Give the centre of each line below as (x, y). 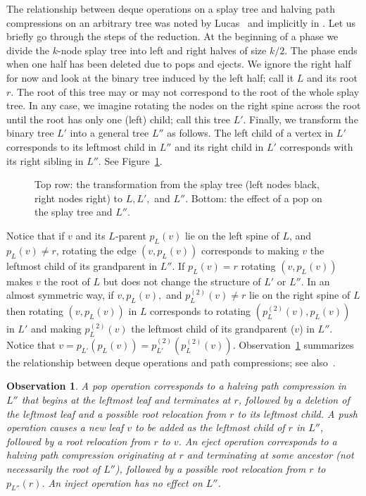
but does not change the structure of (182, 281)
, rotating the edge (96, 250)
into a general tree (109, 133)
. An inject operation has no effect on (122, 482)
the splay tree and (74, 212)
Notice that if (36, 235)
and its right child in (219, 146)
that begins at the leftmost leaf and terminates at (126, 400)
